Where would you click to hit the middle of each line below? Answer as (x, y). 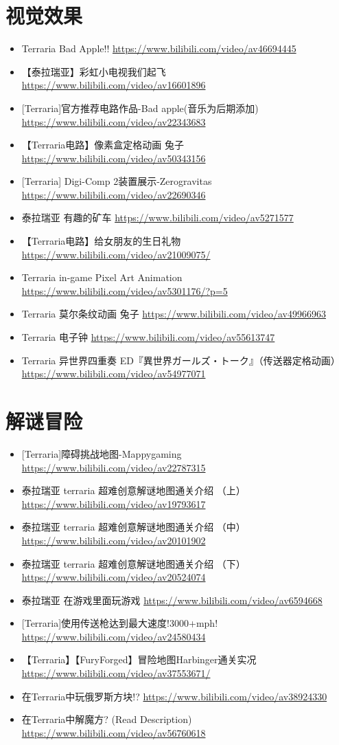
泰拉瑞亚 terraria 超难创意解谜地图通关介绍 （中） (133, 527)
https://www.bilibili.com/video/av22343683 (114, 121)
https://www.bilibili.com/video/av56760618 (114, 732)
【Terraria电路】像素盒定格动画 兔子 (103, 145)
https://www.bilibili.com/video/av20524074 (114, 577)
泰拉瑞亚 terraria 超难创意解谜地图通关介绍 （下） (133, 563)
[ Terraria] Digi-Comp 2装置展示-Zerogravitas (117, 181)
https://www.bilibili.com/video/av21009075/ (116, 254)
